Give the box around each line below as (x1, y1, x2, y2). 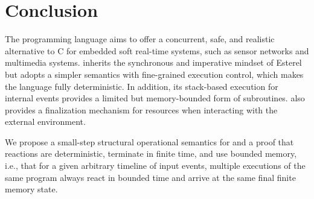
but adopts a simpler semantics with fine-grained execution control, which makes (5, 68, 304, 80)
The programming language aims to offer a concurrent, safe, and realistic (5, 33, 275, 45)
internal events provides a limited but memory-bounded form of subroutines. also (5, 92, 305, 104)
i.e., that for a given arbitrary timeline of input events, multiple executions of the (5, 159, 306, 172)
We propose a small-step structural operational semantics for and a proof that (5, 135, 294, 148)
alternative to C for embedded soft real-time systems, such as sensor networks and (5, 44, 309, 57)
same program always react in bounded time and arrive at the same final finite (5, 171, 296, 183)
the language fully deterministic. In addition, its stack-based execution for (5, 80, 278, 92)
